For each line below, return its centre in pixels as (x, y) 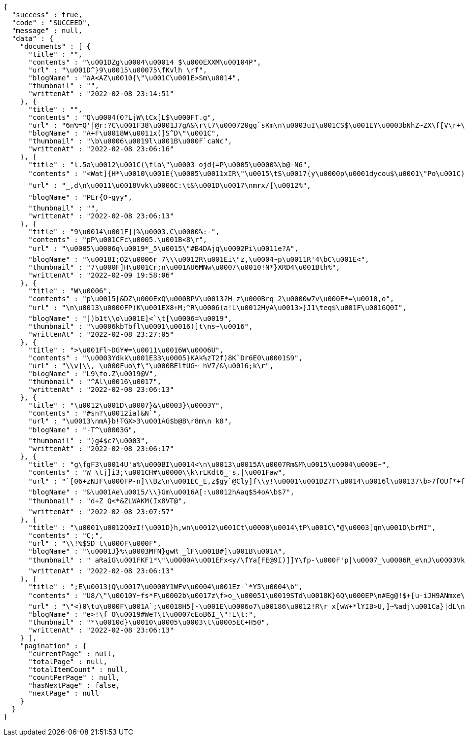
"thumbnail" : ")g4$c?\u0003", (89, 441)
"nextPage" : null (64, 693)
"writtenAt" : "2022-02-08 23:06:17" (101, 449)
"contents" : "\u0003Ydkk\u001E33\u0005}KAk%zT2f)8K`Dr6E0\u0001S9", (165, 358)
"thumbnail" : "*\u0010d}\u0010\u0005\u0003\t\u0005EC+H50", (149, 622)
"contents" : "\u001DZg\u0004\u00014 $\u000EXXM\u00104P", (145, 62)
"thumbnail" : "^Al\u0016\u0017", (95, 382)
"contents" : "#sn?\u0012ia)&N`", (95, 413)
